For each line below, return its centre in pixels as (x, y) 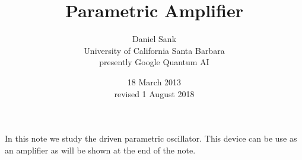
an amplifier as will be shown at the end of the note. (100, 150)
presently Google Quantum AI (154, 62)
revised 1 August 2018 (154, 93)
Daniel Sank (154, 39)
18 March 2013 (154, 81)
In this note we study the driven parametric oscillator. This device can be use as (151, 138)
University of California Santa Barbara (154, 50)
